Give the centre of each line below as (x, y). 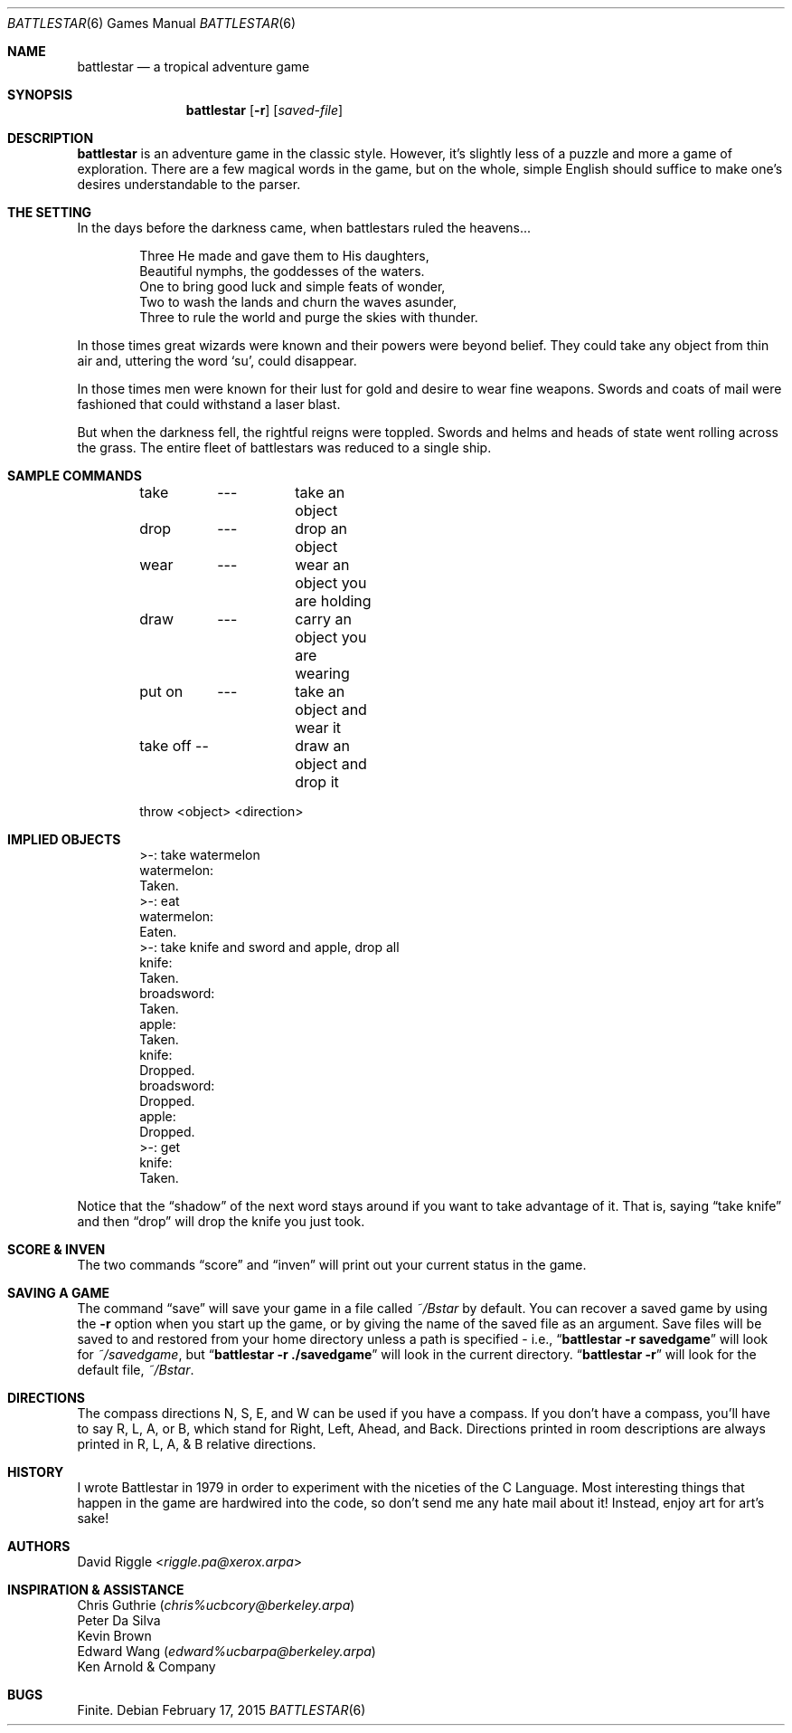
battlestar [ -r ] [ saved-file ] (264, 110)
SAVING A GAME (59, 1293)
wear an (322, 565)
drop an (321, 528)
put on (161, 691)
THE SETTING (50, 212)
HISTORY (36, 1472)
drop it (317, 782)
